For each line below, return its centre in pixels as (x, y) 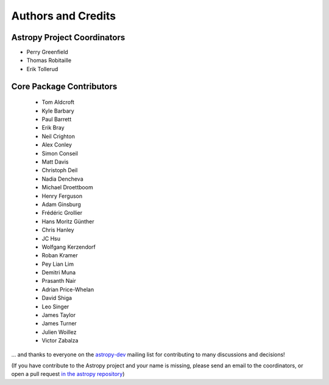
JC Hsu (51, 238)
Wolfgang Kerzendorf (69, 247)
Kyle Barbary (58, 111)
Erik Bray (53, 128)
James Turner (59, 324)
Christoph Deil (60, 170)
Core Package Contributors (64, 86)
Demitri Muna (59, 272)
